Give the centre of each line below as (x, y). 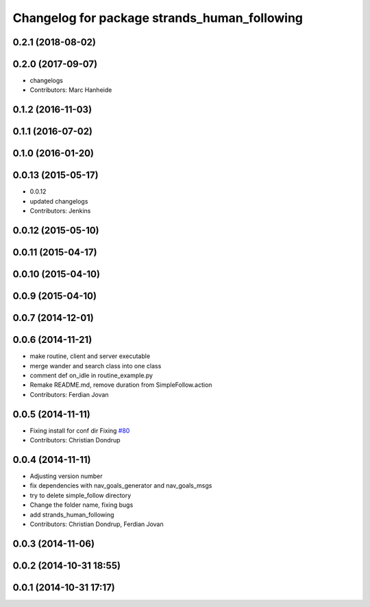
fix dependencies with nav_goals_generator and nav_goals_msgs (121, 486)
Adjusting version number (66, 476)
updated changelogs (59, 201)
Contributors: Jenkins (60, 211)
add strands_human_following (72, 514)
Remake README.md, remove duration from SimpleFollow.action (121, 385)
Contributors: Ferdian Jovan (69, 394)
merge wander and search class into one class (96, 366)
